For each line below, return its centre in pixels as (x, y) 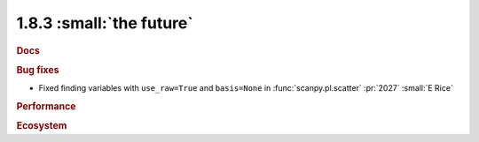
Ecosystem (42, 126)
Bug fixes (38, 70)
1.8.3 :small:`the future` (105, 23)
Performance (46, 106)
